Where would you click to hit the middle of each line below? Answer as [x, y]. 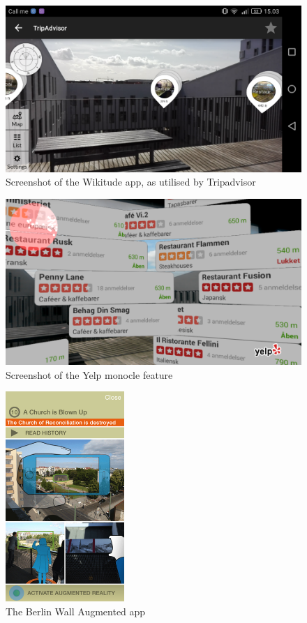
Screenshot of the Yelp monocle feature [89, 374]
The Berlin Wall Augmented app [76, 611]
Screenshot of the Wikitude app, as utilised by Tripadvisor [131, 182]
